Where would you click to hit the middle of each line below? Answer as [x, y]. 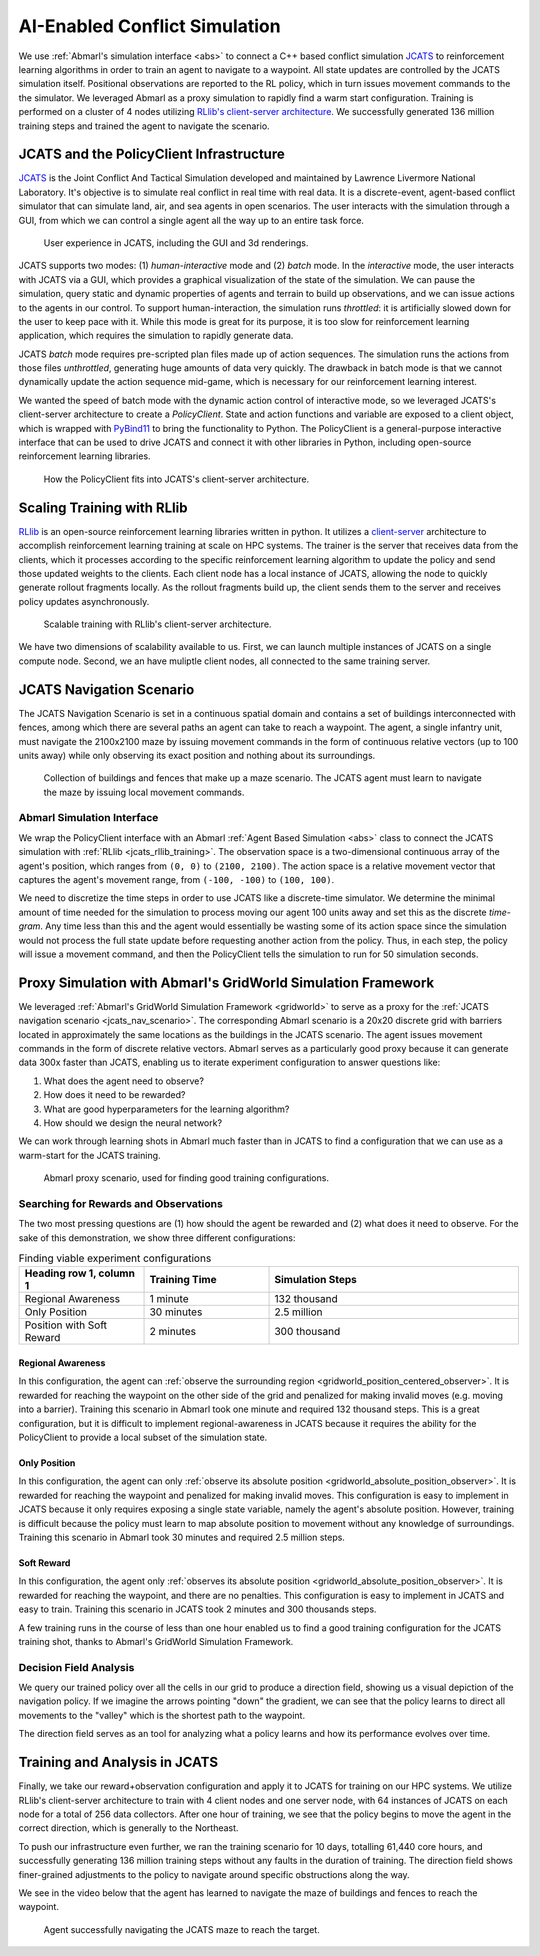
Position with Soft [66, 1325]
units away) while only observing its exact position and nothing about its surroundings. [197, 755]
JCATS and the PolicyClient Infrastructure [151, 154]
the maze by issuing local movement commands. [144, 792]
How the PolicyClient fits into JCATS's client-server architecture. [176, 479]
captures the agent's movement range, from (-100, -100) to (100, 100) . [176, 880]
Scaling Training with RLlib [103, 507]
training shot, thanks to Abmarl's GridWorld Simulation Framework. [156, 1641]
